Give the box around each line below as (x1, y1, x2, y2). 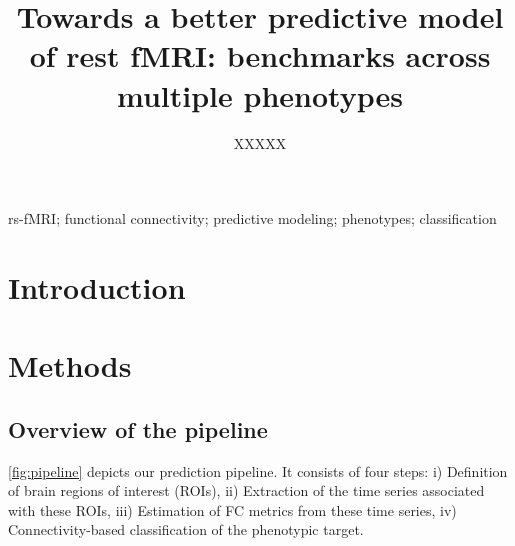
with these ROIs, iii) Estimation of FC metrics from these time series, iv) (8, 499, 457, 520)
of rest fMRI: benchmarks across (29, 35, 491, 76)
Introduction (8, 266, 186, 307)
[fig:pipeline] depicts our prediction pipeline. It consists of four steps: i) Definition (8, 460, 508, 481)
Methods (8, 345, 132, 386)
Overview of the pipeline (8, 413, 268, 444)
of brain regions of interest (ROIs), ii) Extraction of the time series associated (8, 480, 485, 501)
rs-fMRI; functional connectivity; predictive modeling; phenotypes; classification (8, 208, 497, 229)
